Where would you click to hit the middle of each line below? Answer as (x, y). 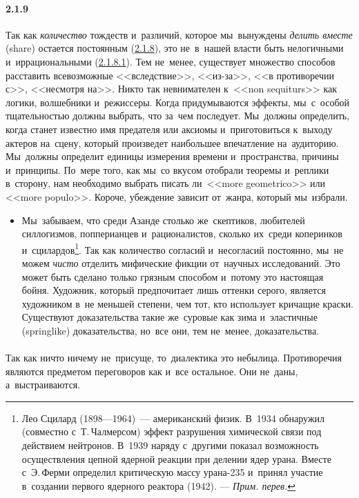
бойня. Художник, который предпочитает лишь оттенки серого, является (174, 290)
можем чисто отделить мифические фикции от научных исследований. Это (181, 262)
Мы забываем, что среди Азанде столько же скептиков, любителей (163, 220)
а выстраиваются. (43, 385)
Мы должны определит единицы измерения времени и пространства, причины (172, 156)
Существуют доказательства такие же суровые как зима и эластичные (169, 317)
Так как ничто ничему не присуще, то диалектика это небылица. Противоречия (174, 358)
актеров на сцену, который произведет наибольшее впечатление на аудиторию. (172, 142)
